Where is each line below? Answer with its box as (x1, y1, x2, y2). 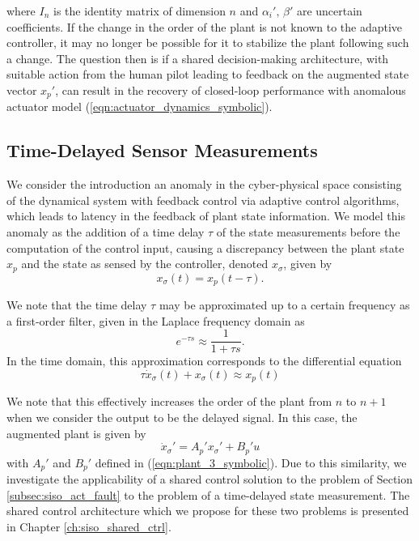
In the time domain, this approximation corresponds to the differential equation (6, 352, 402, 369)
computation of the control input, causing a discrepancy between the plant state (6, 239, 404, 256)
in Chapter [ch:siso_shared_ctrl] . (6, 518, 171, 535)
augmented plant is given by (6, 424, 146, 441)
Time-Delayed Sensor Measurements (6, 138, 318, 163)
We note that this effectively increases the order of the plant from (6, 393, 332, 410)
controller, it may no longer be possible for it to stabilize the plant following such (6, 34, 409, 51)
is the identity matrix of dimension (53, 2, 226, 19)
